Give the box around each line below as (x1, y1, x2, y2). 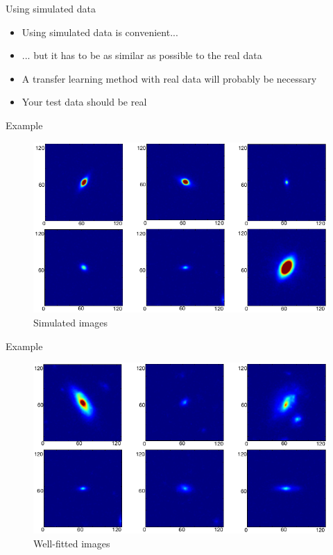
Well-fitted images (33, 536, 110, 550)
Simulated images (33, 315, 108, 329)
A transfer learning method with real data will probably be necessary (22, 71, 317, 85)
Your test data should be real (22, 94, 147, 109)
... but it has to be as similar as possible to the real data (22, 48, 262, 63)
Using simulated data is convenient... (22, 24, 178, 39)
